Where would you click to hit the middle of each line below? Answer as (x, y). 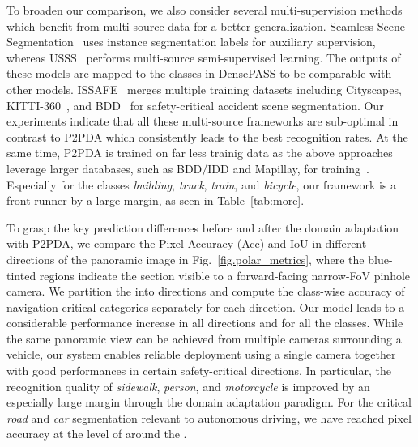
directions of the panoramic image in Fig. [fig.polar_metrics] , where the (186, 259)
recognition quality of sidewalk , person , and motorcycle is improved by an (188, 386)
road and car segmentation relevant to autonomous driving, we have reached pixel (209, 417)
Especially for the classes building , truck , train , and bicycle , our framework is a (202, 184)
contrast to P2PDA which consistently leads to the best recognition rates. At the (207, 136)
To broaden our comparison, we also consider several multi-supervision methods (205, 10)
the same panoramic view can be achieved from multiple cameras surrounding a (204, 338)
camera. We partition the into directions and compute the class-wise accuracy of (206, 291)
